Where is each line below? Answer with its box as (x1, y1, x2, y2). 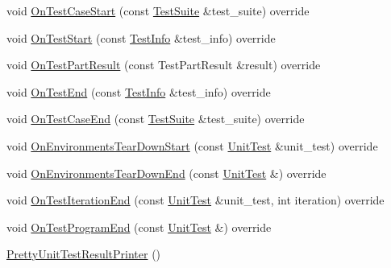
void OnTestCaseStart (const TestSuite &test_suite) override (6, 2, 310, 19)
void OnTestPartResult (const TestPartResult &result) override (6, 56, 321, 73)
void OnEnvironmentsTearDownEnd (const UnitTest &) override (6, 164, 327, 181)
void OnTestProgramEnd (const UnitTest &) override (6, 218, 272, 235)
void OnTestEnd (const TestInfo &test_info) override (6, 83, 271, 100)
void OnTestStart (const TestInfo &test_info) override (6, 29, 276, 46)
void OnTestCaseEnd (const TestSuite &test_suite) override (6, 110, 305, 127)
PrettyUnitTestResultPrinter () (6, 245, 161, 262)
